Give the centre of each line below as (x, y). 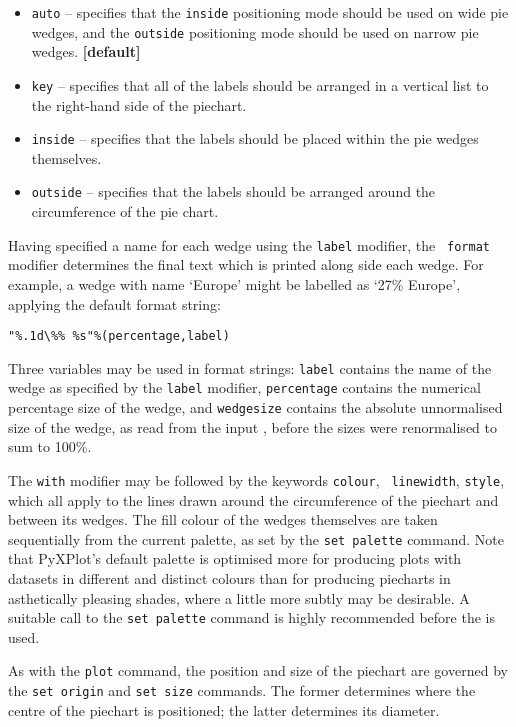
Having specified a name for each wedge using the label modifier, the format (249, 244)
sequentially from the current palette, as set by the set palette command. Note (256, 538)
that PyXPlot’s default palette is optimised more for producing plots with (235, 558)
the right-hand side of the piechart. (139, 104)
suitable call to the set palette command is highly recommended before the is (251, 617)
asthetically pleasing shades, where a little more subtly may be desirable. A (239, 597)
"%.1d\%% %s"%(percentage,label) (119, 336)
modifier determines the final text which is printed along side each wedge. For (246, 264)
